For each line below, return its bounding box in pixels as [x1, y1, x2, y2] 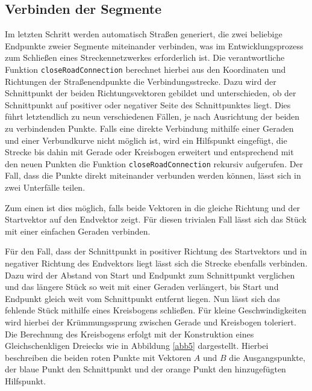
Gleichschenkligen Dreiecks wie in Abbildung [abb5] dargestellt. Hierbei [5, 339, 269, 352]
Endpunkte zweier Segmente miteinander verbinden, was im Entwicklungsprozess [5, 39, 304, 52]
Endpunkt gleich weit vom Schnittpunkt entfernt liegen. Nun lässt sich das [5, 292, 281, 304]
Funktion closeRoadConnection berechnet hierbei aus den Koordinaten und [5, 63, 286, 75]
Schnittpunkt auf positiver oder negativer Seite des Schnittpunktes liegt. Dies [5, 98, 291, 111]
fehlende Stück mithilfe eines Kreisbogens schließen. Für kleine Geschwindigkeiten [5, 304, 307, 316]
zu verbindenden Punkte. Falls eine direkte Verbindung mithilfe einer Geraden [5, 122, 294, 135]
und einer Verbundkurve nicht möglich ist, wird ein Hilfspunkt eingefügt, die [5, 134, 287, 146]
